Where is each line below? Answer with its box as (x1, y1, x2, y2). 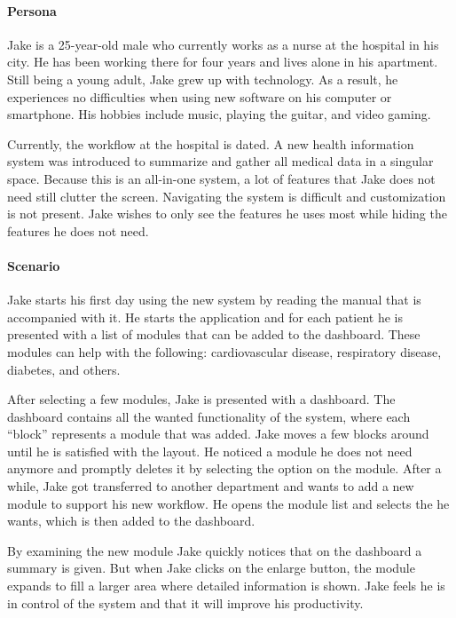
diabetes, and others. (7, 360, 121, 378)
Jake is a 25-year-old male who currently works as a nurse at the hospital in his (7, 35, 439, 53)
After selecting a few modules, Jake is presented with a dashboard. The (7, 390, 396, 408)
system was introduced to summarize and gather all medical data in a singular (7, 152, 434, 170)
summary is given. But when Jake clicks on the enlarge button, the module (7, 559, 415, 577)
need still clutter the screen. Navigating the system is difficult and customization (7, 186, 446, 205)
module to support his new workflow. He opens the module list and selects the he (7, 494, 450, 512)
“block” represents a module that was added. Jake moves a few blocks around (7, 424, 429, 443)
